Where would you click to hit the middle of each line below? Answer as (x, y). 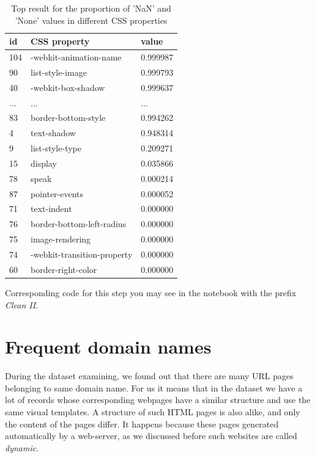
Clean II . (22, 304)
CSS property (60, 41)
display (44, 163)
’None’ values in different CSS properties (91, 20)
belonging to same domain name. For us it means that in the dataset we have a (154, 387)
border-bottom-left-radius (79, 224)
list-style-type (56, 148)
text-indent (51, 209)
